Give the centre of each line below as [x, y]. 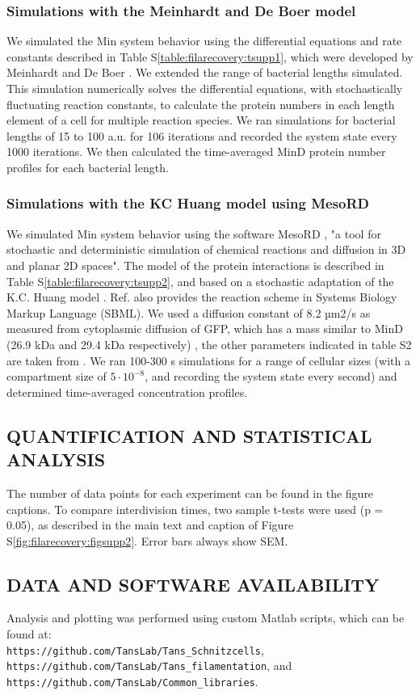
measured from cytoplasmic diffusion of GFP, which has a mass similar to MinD [205, 329]
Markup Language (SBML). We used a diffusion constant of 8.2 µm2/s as [189, 312]
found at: [29, 634]
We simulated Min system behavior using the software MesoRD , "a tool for [194, 233]
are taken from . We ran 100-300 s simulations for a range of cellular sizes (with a [208, 360]
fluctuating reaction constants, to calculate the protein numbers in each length [201, 104]
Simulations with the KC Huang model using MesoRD [188, 203]
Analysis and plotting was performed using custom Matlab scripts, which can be [206, 618]
